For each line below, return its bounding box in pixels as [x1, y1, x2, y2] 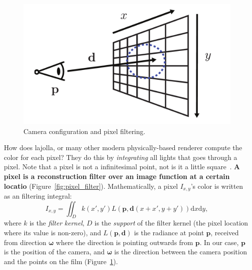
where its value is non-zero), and [4, 227, 101, 237]
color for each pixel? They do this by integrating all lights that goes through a [4, 152, 237, 162]
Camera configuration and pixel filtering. [23, 126, 146, 136]
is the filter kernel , [29, 218, 84, 228]
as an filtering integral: [4, 190, 72, 201]
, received [210, 227, 239, 237]
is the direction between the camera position [114, 247, 247, 257]
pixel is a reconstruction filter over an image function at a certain [4, 171, 230, 181]
